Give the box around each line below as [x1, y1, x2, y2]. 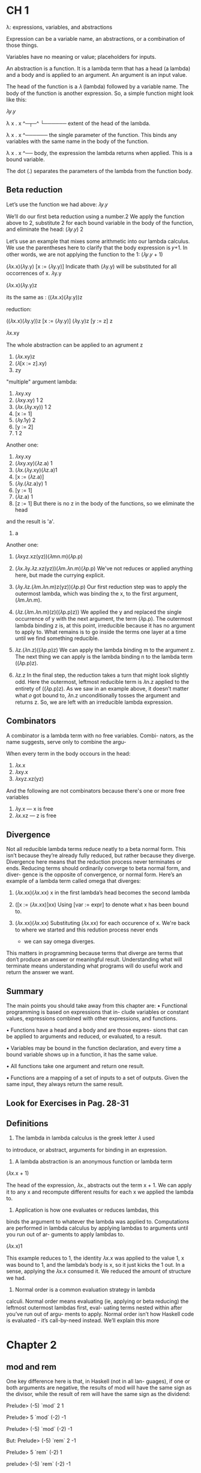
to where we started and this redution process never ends [14, 926, 158, 933]
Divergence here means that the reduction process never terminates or [6, 858, 182, 865]
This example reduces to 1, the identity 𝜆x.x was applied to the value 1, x [6, 1254, 185, 1262]
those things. [6, 41, 39, 49]
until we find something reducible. [14, 635, 100, 642]
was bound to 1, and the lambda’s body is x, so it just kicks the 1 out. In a [6, 1261, 185, 1269]
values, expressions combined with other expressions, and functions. [6, 1015, 178, 1022]
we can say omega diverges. [23, 938, 95, 945]
